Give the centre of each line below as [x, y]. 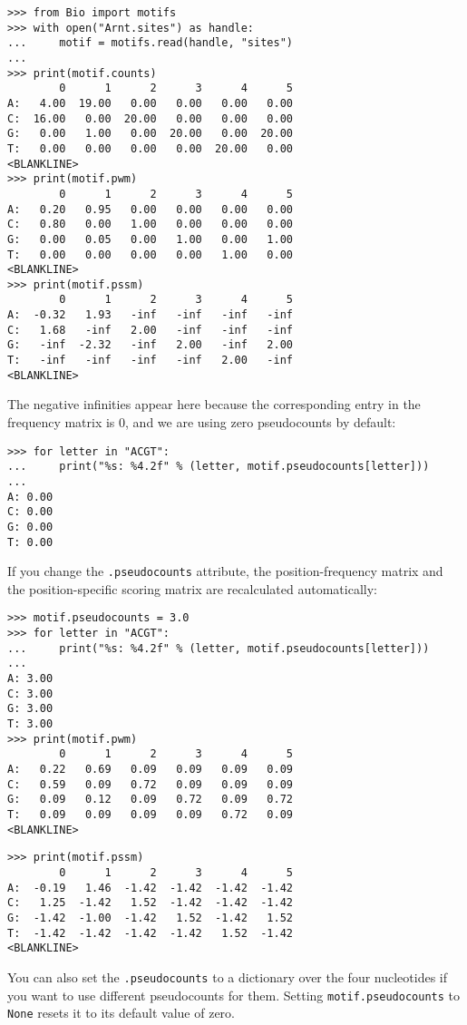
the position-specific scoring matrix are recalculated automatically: [192, 588]
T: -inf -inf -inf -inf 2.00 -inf [150, 361]
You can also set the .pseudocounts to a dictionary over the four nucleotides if [228, 976]
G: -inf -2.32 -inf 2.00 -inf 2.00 [150, 345]
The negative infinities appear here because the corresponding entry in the [214, 404]
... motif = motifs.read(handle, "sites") [150, 43]
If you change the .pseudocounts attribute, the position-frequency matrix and [225, 571]
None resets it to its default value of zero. [121, 1013]
